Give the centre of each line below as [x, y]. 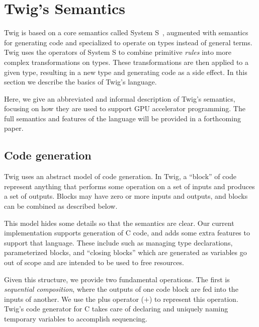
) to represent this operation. [194, 299]
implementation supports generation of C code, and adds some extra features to [127, 233]
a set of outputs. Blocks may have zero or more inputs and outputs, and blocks [126, 196]
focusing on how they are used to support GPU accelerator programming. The [125, 108]
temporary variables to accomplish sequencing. [76, 318]
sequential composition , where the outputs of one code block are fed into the [121, 289]
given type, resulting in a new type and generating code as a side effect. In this [126, 72]
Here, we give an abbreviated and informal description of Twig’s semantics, [120, 98]
